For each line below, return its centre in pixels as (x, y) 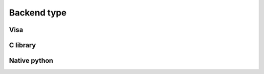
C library (22, 45)
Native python (31, 61)
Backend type (38, 13)
